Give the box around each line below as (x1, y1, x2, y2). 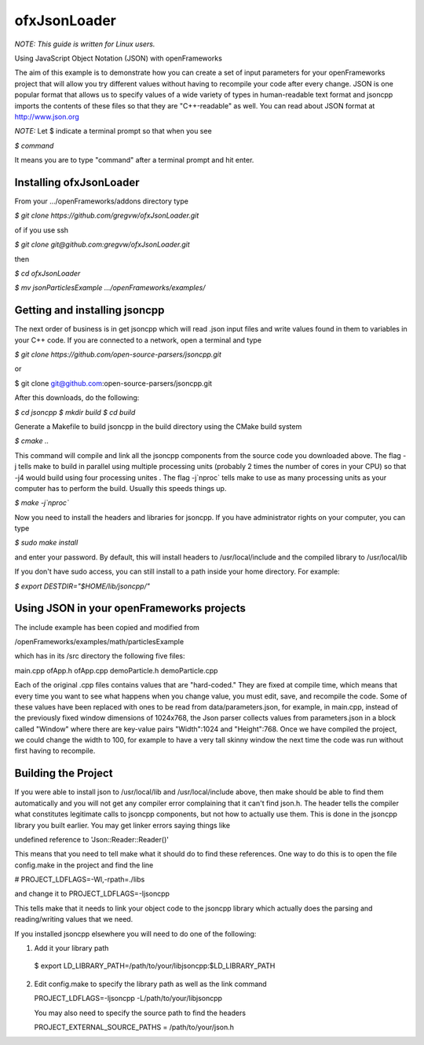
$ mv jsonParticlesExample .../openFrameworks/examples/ (14, 283, 206, 292)
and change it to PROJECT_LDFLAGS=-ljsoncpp (14, 889, 170, 899)
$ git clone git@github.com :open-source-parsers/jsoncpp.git (14, 378, 212, 388)
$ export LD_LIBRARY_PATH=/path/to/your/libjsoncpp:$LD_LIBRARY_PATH (34, 961, 276, 970)
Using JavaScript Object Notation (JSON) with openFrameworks (14, 53, 223, 63)
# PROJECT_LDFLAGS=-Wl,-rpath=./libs (14, 874, 145, 884)
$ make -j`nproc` (14, 498, 70, 508)
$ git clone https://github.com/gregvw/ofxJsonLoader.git (14, 211, 199, 220)
